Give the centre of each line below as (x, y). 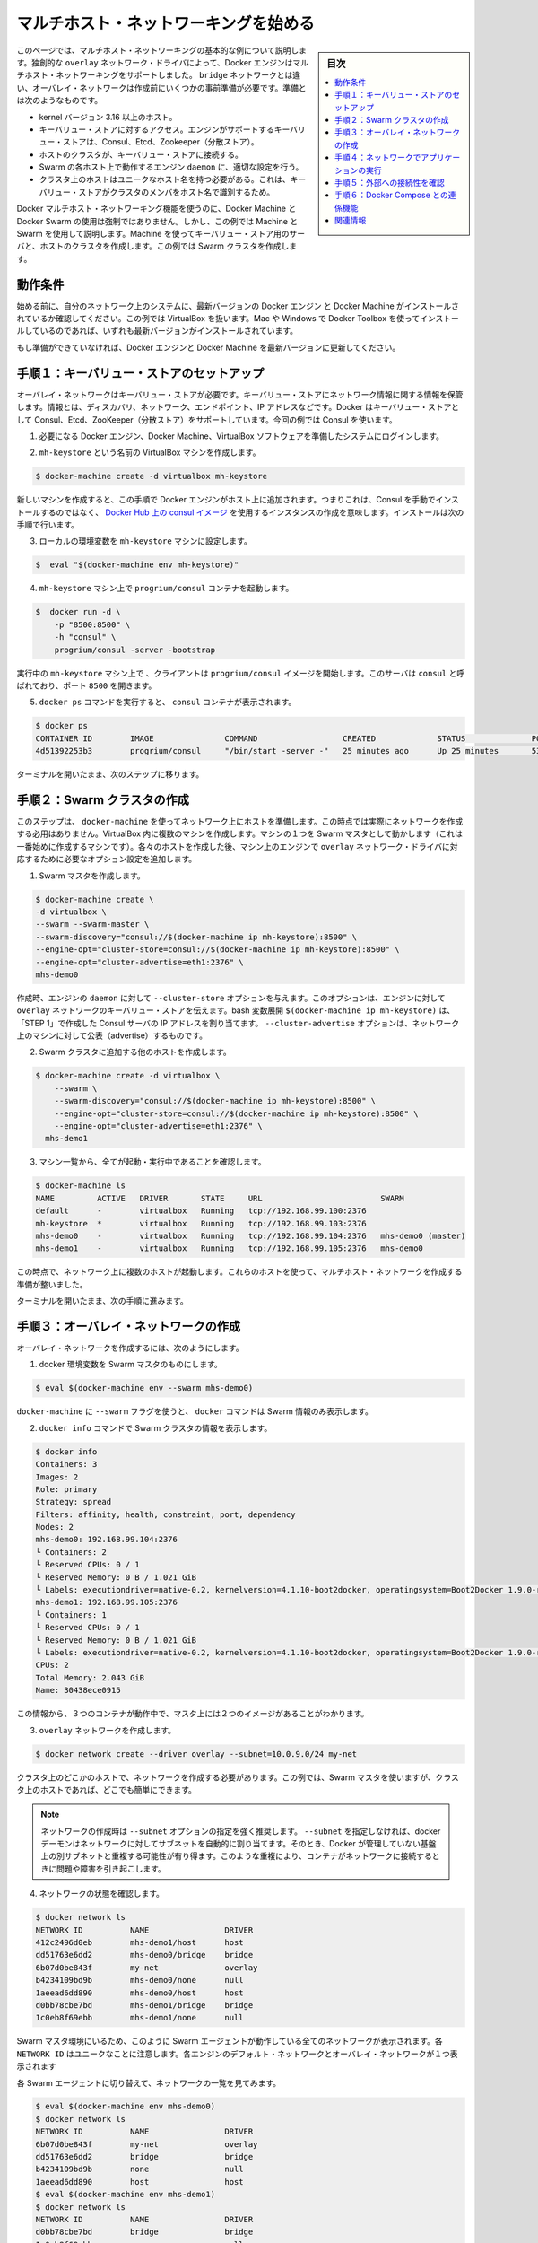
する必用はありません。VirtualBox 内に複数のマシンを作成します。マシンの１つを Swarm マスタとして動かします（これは (240, 833)
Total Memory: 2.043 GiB (90, 1677)
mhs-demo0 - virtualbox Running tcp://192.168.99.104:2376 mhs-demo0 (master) (251, 1235)
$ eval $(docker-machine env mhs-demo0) (125, 2107)
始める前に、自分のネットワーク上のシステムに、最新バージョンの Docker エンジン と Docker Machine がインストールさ (238, 306)
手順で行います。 (48, 525)
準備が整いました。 (52, 1284)
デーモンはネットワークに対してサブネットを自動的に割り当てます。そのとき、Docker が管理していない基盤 (239, 1844)
